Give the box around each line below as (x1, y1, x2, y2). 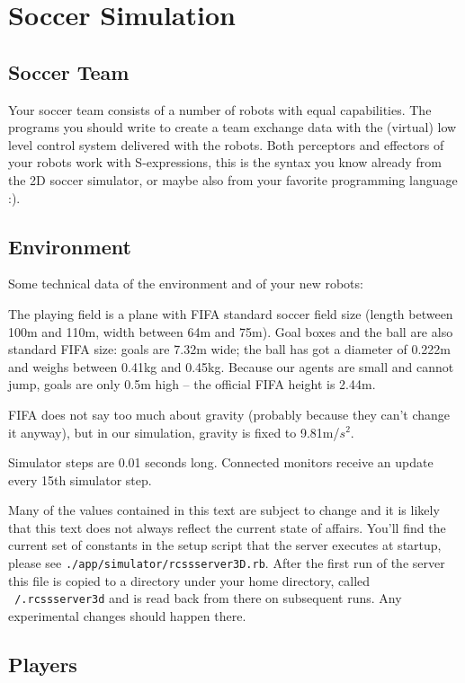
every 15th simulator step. (8, 470, 152, 489)
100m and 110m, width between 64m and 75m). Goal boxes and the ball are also (8, 322, 453, 341)
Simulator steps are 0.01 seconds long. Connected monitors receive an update (8, 453, 434, 472)
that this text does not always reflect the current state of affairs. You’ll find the (8, 518, 446, 537)
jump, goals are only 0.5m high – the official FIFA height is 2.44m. (8, 375, 376, 394)
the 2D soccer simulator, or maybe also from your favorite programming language (8, 170, 458, 189)
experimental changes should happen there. (8, 606, 246, 625)
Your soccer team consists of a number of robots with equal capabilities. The (8, 100, 432, 119)
